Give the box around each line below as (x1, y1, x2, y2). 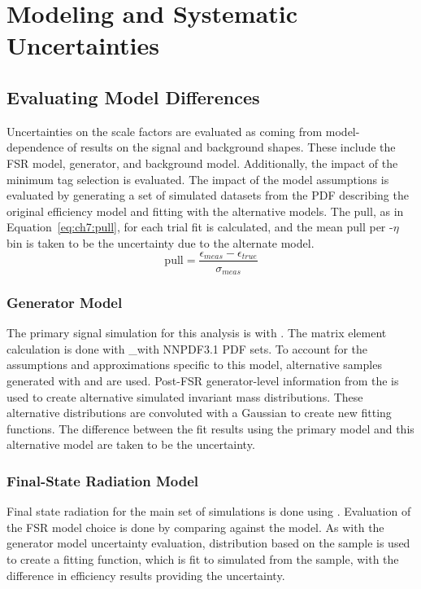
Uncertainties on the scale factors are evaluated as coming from (7, 122, 323, 139)
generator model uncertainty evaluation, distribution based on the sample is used (7, 534, 410, 552)
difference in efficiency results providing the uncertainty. (7, 566, 285, 583)
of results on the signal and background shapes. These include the (67, 138, 396, 156)
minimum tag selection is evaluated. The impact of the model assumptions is (7, 170, 389, 187)
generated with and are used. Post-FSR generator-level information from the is (7, 372, 399, 389)
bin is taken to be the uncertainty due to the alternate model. (7, 234, 315, 251)
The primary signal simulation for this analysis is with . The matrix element (7, 324, 387, 341)
